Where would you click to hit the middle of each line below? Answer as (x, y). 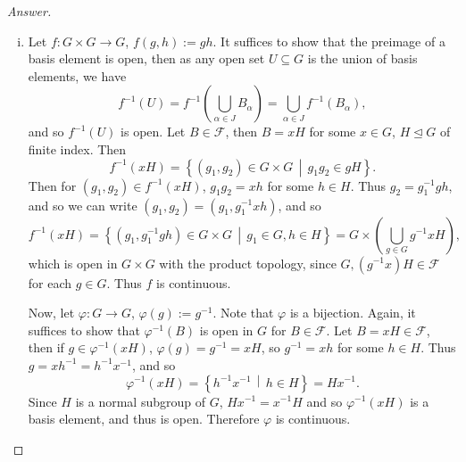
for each (50, 282)
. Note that (243, 313)
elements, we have (77, 75)
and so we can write (83, 205)
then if (46, 347)
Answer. (29, 11)
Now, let (51, 313)
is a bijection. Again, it (353, 313)
